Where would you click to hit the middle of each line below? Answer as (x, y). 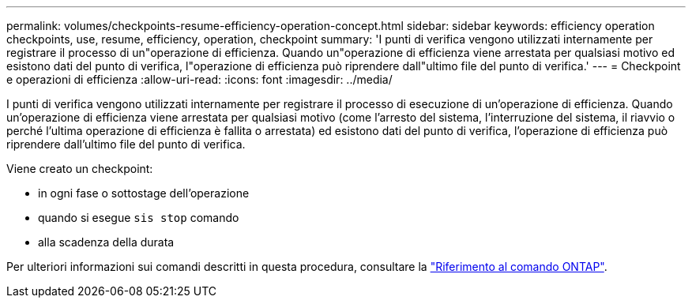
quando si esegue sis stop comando (139, 218)
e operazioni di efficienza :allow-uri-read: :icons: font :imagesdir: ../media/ (199, 79)
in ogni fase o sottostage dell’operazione (144, 193)
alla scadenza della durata (106, 242)
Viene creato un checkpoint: (80, 169)
